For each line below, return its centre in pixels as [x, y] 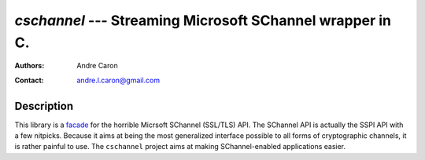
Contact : [30, 80]
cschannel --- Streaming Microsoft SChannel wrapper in [203, 20]
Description [44, 106]
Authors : [30, 66]
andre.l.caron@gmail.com [118, 80]
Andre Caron [97, 66]
